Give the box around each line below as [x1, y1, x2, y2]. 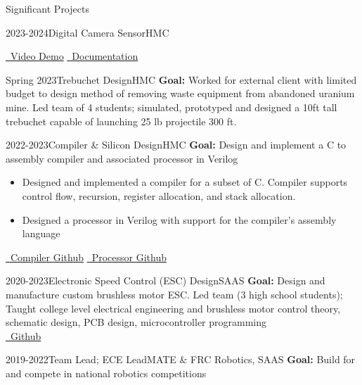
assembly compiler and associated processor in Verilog [6, 151, 238, 165]
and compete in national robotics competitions [6, 365, 207, 380]
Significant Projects [6, 1, 89, 15]
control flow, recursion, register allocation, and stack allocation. [22, 188, 296, 203]
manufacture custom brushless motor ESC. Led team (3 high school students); [6, 286, 343, 301]
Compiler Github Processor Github [10, 249, 167, 264]
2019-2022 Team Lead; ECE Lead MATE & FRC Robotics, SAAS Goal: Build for [6, 352, 356, 367]
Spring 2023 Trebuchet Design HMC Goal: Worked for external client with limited [6, 72, 357, 87]
